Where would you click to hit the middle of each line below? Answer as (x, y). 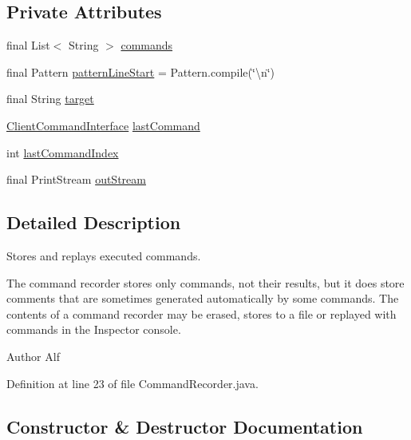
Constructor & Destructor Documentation (185, 426)
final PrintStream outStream (76, 179)
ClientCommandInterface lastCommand (103, 125)
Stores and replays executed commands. (104, 255)
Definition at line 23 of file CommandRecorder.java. (132, 383)
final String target (50, 99)
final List (28, 45)
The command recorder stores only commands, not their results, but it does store (205, 282)
